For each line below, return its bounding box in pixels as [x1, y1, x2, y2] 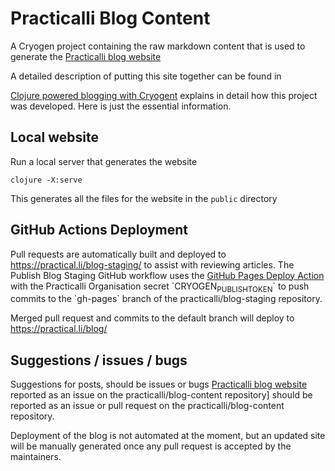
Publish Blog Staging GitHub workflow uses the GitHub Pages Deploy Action [10, 269, 325, 281]
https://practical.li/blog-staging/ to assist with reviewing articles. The [10, 258, 295, 271]
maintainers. [10, 451, 62, 463]
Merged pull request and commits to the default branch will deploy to [10, 312, 295, 324]
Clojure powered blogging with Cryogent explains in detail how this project [10, 89, 318, 101]
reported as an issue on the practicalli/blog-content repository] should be [10, 389, 313, 401]
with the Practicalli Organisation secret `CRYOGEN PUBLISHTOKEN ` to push [10, 280, 310, 294]
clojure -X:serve [10, 175, 83, 185]
